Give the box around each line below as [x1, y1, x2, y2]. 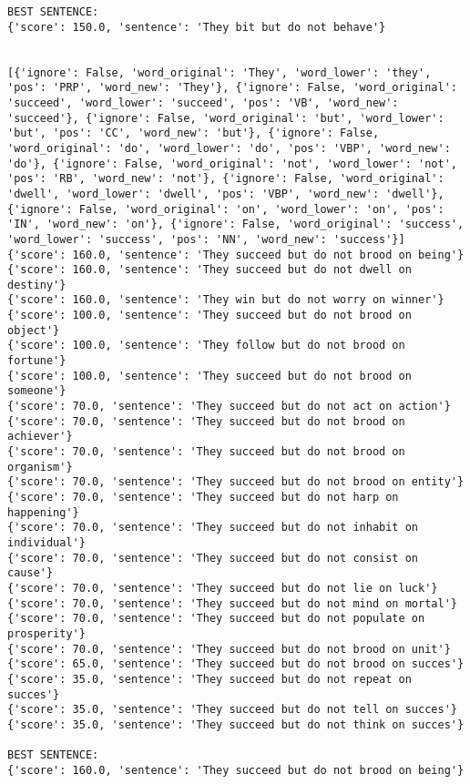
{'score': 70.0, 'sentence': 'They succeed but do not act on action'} [7, 400, 451, 413]
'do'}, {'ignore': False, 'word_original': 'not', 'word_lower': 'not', [7, 157, 457, 170]
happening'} [7, 505, 79, 519]
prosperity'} [7, 626, 86, 640]
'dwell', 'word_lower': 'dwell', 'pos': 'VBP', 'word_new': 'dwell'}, [7, 187, 444, 200]
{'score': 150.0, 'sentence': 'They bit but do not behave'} [7, 20, 386, 34]
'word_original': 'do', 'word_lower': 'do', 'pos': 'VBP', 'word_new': [7, 141, 451, 155]
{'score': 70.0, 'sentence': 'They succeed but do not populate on [7, 612, 425, 626]
